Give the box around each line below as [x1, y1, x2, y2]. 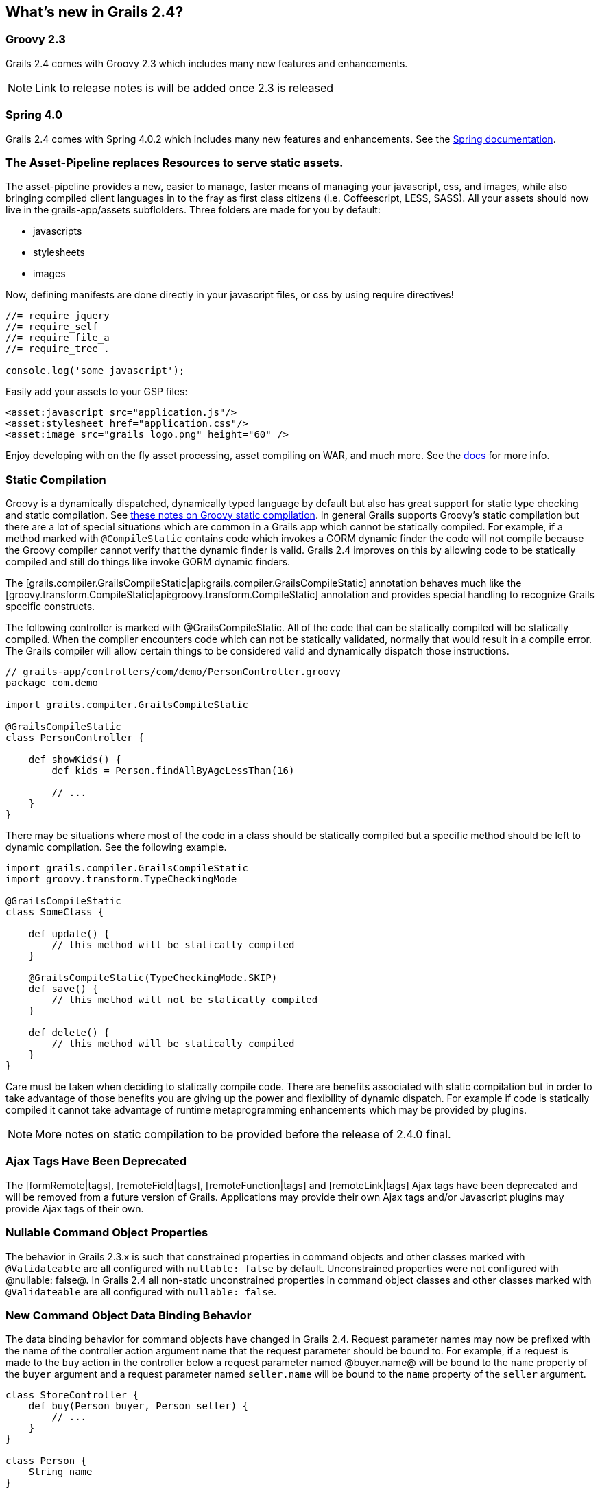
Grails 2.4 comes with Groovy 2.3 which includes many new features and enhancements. [5, 57, 408, 69]
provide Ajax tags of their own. [5, 1202, 144, 1214]
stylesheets [33, 246, 85, 259]
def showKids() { [28, 754, 121, 766]
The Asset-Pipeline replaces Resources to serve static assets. [5, 155, 344, 169]
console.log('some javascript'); [5, 365, 185, 377]
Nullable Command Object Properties [5, 1225, 208, 1240]
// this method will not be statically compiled [51, 994, 318, 1006]
